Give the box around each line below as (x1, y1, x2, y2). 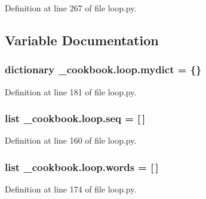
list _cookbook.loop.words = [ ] (5, 159, 159, 174)
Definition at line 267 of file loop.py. (5, 2, 137, 14)
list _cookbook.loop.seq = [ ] (5, 111, 146, 126)
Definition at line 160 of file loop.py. (5, 134, 137, 147)
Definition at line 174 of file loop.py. (5, 183, 137, 195)
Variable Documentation (5, 30, 159, 49)
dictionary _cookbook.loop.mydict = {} (5, 62, 202, 77)
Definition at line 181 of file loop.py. (5, 85, 137, 98)
